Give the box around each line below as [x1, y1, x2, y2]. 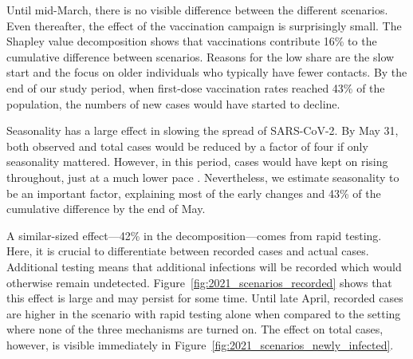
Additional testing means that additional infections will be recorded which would [6, 258, 402, 274]
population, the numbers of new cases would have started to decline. [6, 95, 340, 112]
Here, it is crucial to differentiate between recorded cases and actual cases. [6, 243, 369, 259]
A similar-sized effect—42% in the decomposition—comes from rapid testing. [6, 227, 382, 243]
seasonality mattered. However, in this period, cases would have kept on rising [6, 153, 388, 170]
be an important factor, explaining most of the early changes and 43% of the [6, 184, 381, 201]
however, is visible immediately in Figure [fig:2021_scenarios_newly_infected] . [6, 336, 394, 353]
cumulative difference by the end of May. [6, 200, 206, 217]
